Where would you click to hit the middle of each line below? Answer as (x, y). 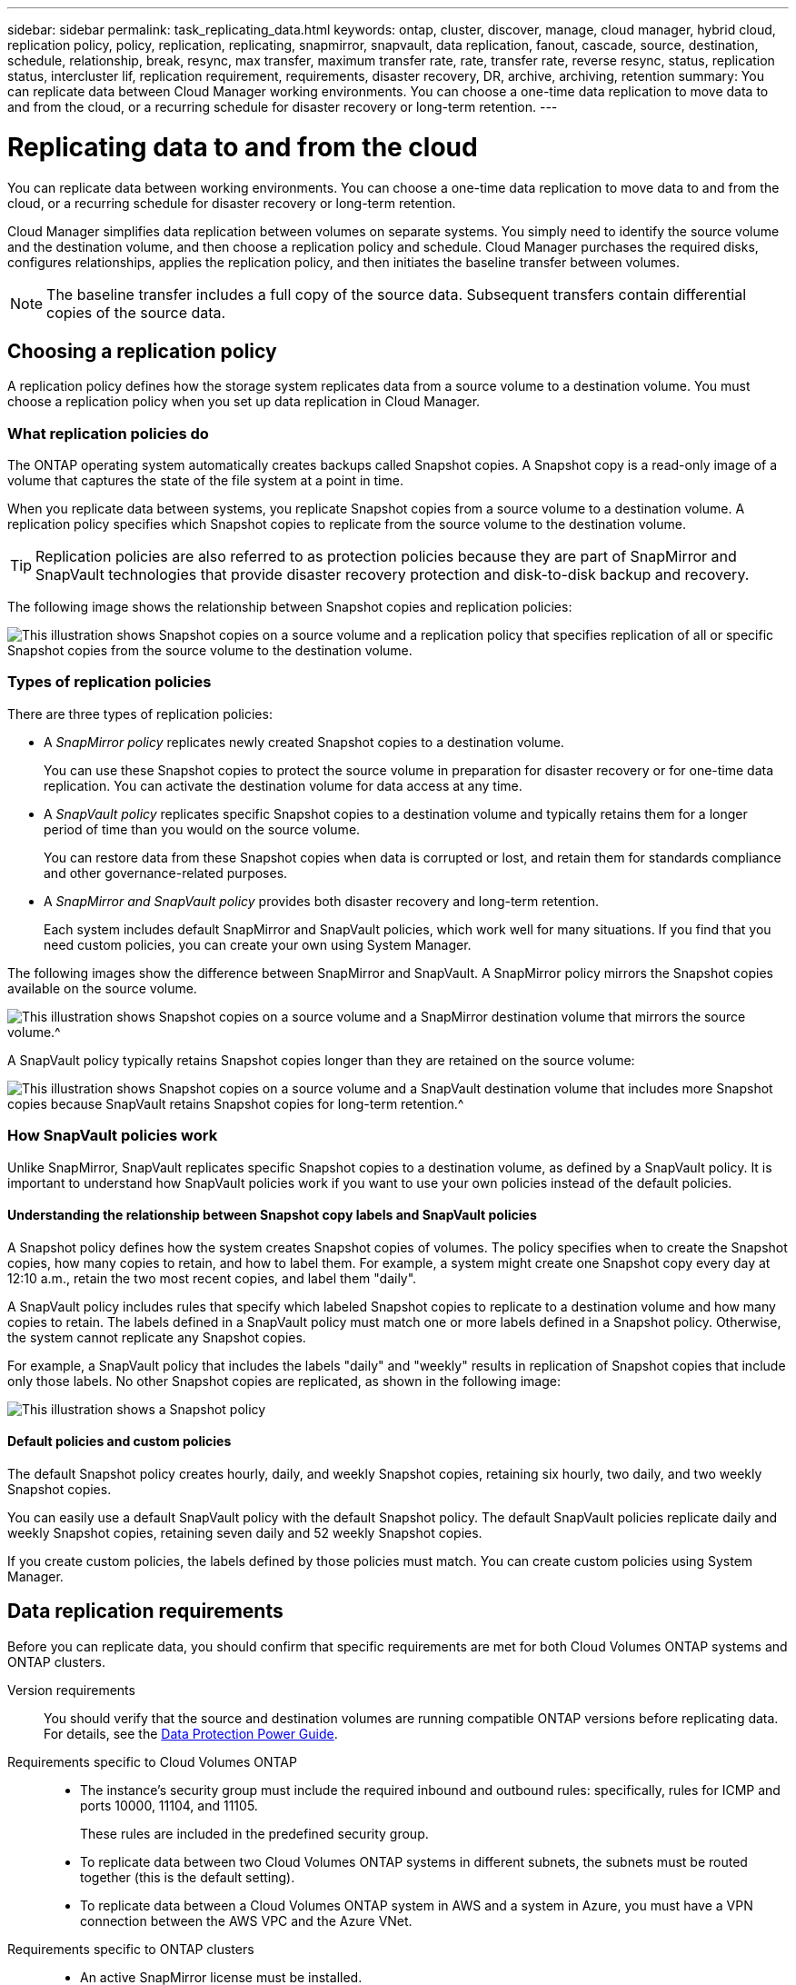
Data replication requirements (145, 1611)
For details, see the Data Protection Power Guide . (191, 1733)
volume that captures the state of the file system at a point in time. (205, 481)
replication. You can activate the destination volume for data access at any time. (283, 785)
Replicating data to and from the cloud (243, 147)
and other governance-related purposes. (166, 873)
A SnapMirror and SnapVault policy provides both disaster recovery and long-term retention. (321, 901)
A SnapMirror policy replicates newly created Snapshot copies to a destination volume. (304, 742)
